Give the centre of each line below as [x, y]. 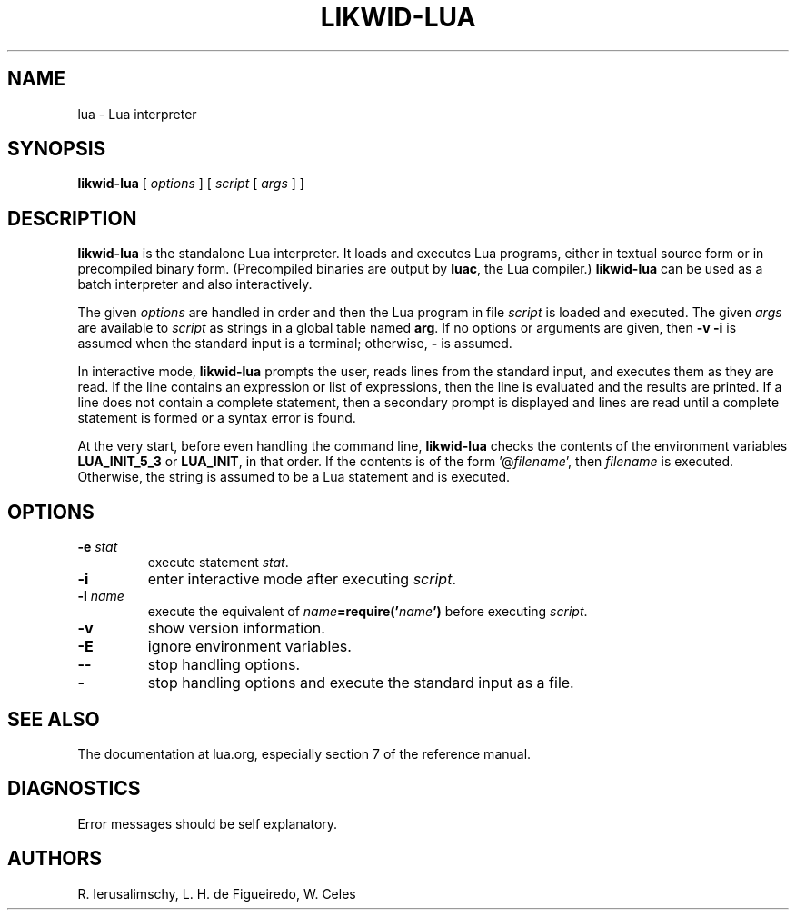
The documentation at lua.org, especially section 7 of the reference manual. [304, 753]
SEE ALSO [54, 719]
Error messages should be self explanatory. [208, 823]
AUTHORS [55, 859]
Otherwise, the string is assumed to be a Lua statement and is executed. [294, 477]
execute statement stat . [218, 563]
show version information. [236, 628]
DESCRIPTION [72, 218]
